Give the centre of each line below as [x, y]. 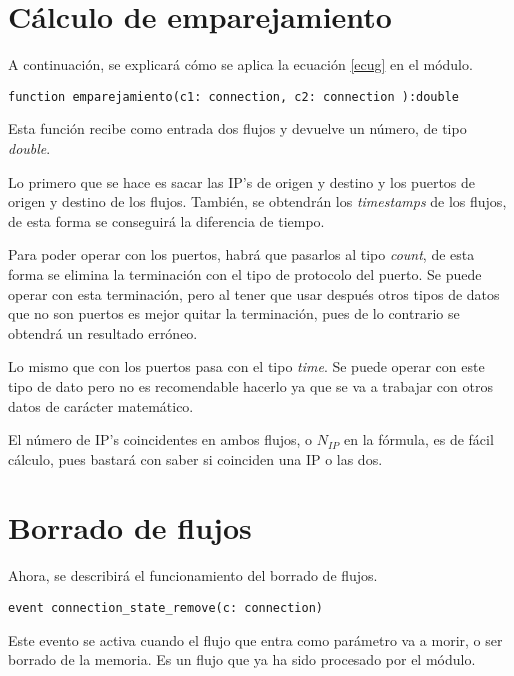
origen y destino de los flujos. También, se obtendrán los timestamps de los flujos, [257, 201]
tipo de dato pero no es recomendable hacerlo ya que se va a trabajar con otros [250, 385]
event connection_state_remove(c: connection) [165, 608]
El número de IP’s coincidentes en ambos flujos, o [160, 439]
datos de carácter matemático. [101, 405]
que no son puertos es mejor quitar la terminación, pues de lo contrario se [234, 313]
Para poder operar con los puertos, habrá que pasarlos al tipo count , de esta [241, 254]
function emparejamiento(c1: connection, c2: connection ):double [234, 96]
